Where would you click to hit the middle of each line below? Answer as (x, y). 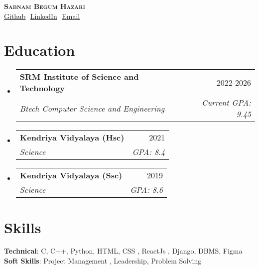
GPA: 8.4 (149, 152)
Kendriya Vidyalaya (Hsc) (72, 137)
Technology (42, 88)
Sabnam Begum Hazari (45, 6)
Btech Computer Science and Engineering (92, 108)
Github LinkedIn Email (42, 16)
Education (40, 50)
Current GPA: (226, 103)
